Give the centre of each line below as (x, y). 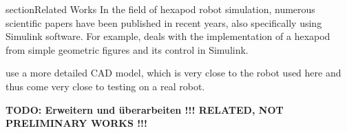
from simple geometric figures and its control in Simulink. (127, 49)
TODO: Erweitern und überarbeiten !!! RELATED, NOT (145, 109)
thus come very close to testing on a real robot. (105, 86)
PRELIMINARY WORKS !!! (76, 123)
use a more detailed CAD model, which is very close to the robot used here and (173, 73)
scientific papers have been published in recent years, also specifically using (164, 22)
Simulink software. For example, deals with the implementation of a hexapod (168, 36)
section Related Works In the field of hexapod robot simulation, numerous (160, 9)
